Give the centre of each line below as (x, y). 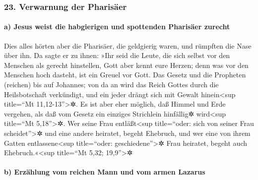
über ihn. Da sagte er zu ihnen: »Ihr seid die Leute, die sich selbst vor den (117, 55)
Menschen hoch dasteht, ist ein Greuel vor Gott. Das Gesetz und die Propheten (125, 75)
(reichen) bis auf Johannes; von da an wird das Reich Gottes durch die (111, 85)
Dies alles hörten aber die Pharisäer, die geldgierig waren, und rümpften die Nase (128, 45)
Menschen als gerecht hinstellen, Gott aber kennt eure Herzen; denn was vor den (126, 65)
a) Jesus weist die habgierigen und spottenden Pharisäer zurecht (117, 27)
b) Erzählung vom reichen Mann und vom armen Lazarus (105, 172)
